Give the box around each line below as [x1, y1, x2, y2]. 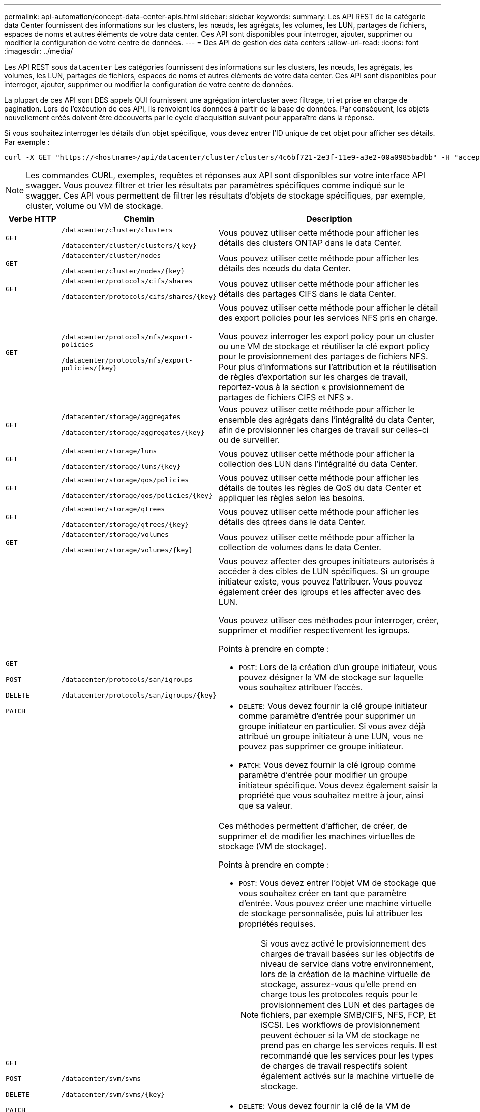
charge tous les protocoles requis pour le [260, 989, 418, 999]
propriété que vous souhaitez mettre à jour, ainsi [238, 790, 424, 800]
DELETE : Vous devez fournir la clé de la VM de [238, 1101, 411, 1111]
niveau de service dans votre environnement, [260, 959, 434, 969]
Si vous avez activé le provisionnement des [260, 938, 426, 949]
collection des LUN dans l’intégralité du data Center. [218, 459, 418, 469]
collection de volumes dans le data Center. [218, 542, 381, 552]
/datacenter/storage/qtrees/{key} [61, 521, 189, 529]
